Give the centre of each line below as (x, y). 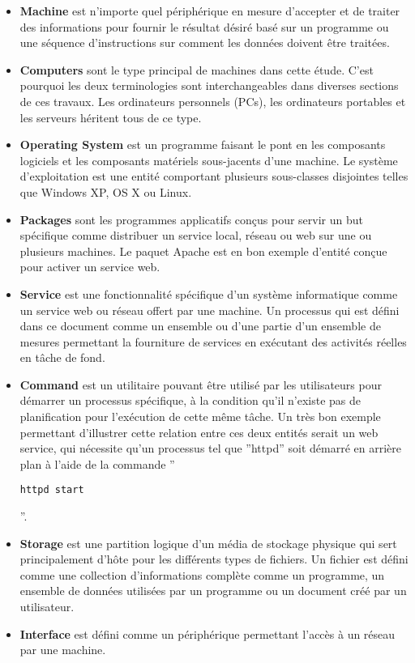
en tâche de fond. (62, 357)
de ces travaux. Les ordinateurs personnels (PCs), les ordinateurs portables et (213, 101)
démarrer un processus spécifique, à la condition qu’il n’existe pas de (190, 400)
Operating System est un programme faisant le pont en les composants (203, 144)
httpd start (52, 490)
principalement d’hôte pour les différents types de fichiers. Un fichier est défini (214, 559)
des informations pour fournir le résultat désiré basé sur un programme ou (204, 26)
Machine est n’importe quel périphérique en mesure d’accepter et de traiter (210, 11)
